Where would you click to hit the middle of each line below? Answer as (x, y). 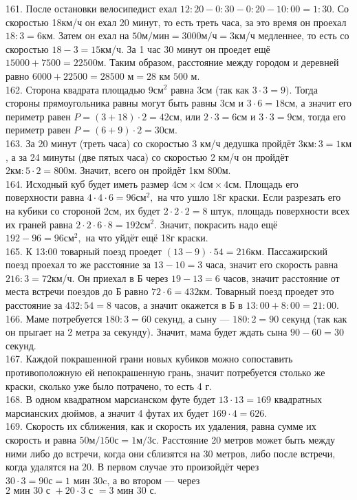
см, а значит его (318, 103)
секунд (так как (314, 318)
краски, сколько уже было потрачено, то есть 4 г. (109, 385)
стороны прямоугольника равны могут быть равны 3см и (125, 103)
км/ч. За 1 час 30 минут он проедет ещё (185, 48)
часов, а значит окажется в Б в (178, 305)
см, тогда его (319, 116)
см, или (185, 116)
